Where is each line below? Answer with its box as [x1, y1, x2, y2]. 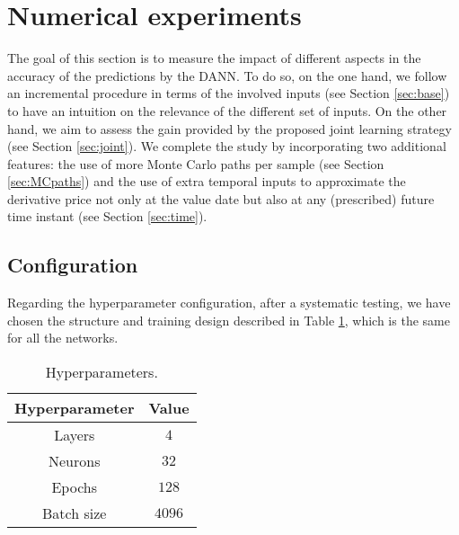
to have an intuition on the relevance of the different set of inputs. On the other [7, 101, 447, 120]
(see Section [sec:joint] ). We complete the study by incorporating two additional [7, 137, 446, 156]
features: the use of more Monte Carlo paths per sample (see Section [7, 154, 384, 173]
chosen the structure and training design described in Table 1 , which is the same [7, 310, 450, 329]
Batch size [42, 503, 107, 524]
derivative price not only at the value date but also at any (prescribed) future [7, 189, 435, 208]
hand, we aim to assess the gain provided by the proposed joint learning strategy [7, 119, 452, 138]
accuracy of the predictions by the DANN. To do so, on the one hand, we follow [7, 66, 447, 85]
